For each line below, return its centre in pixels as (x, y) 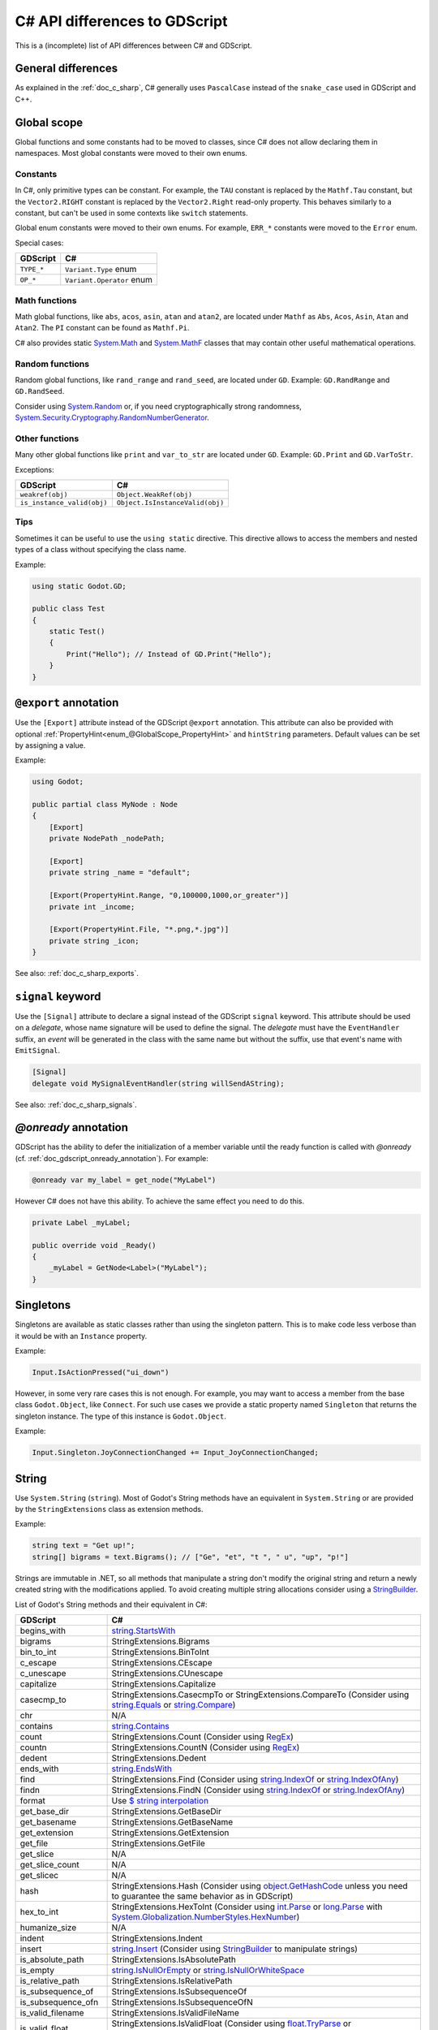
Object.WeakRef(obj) (155, 495)
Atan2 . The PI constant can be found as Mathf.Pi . (102, 328)
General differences (67, 69)
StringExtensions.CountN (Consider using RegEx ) (206, 1747)
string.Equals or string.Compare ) (174, 1705)
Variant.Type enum (101, 270)
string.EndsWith (142, 1769)
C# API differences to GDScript (121, 21)
